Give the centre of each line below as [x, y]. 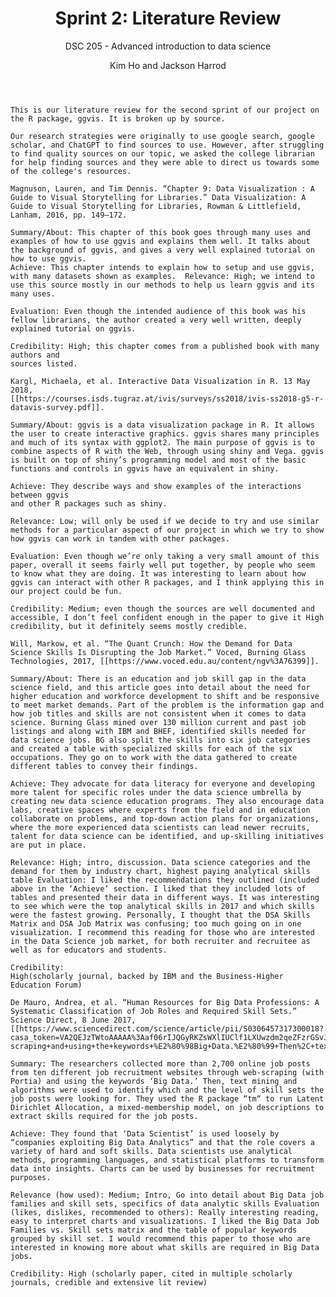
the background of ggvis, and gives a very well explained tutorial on [162, 250]
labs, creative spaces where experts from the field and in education [160, 810]
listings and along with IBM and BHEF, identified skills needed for [158, 731]
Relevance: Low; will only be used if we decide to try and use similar [165, 521]
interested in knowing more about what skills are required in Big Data [165, 1247]
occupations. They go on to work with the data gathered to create [154, 757]
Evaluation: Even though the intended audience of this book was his [158, 311]
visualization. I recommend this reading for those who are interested [162, 932]
